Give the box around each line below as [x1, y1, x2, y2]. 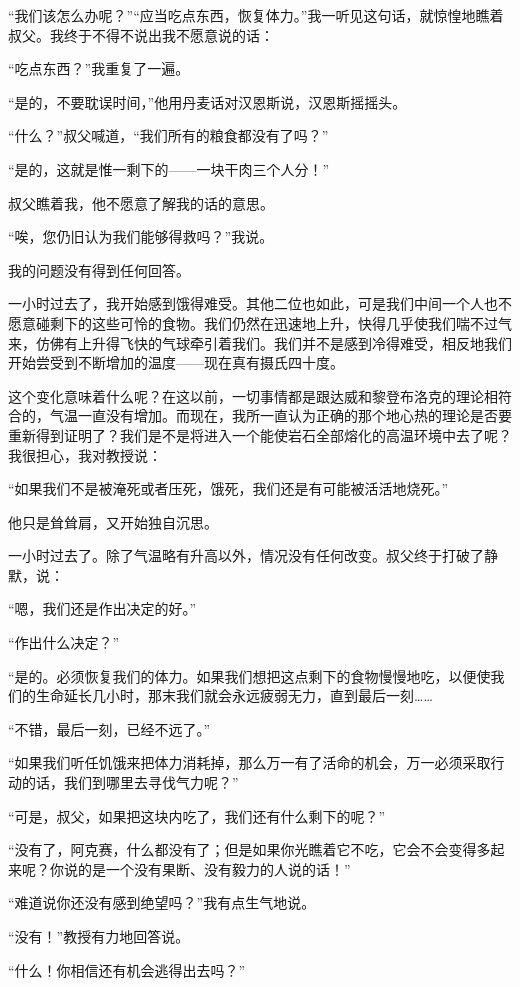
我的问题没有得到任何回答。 [8, 259, 190, 280]
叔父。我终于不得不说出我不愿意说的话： [8, 24, 274, 45]
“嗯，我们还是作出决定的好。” [8, 598, 197, 619]
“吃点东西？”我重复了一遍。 [8, 58, 190, 79]
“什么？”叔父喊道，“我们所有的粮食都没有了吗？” [8, 125, 329, 146]
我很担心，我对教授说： [8, 444, 162, 465]
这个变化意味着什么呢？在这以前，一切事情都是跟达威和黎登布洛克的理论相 [8, 385, 498, 406]
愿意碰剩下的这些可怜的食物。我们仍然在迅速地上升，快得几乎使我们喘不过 [8, 312, 498, 333]
